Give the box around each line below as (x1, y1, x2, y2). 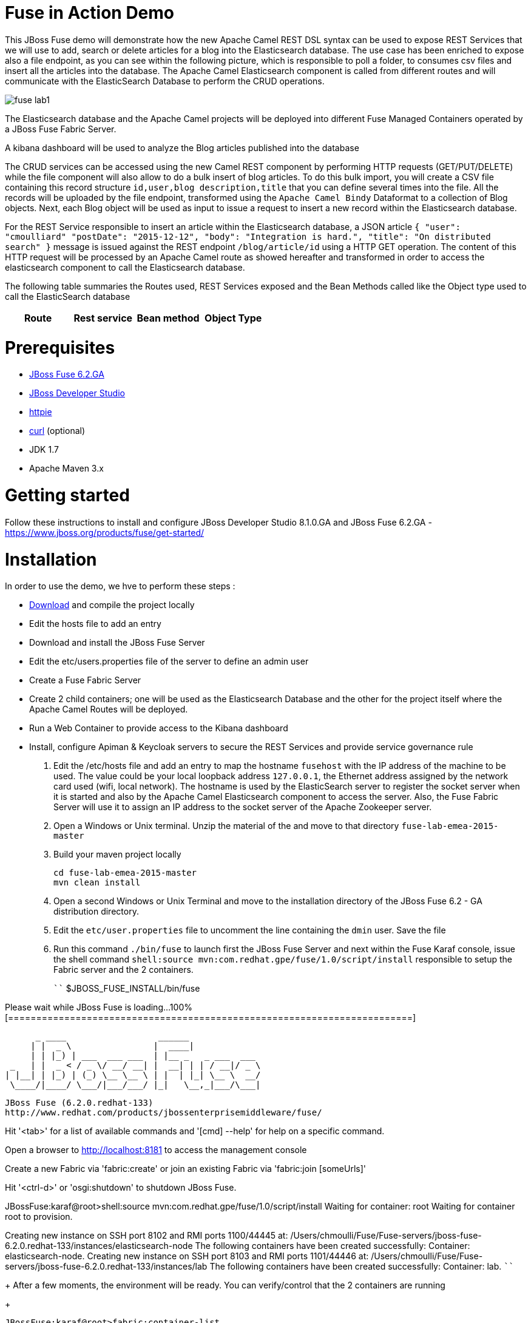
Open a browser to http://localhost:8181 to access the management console (5, 1145, 307, 1156)
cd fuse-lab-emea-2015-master (53, 868, 197, 878)
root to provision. (5, 1211, 73, 1222)
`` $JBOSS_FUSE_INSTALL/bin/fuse (53, 983, 200, 994)
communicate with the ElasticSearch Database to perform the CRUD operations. (5, 75, 325, 86)
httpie (29, 407, 52, 418)
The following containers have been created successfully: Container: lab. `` (209, 1261, 515, 1272)
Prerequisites (5, 337, 115, 358)
